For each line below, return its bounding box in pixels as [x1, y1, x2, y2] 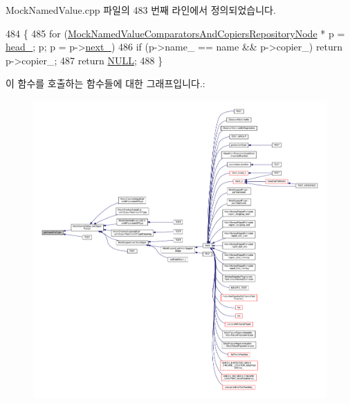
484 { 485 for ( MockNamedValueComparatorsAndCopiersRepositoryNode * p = [6, 26, 345, 40]
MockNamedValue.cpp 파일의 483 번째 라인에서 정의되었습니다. [6, 3, 276, 17]
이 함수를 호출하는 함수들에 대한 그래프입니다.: [6, 76, 205, 91]
